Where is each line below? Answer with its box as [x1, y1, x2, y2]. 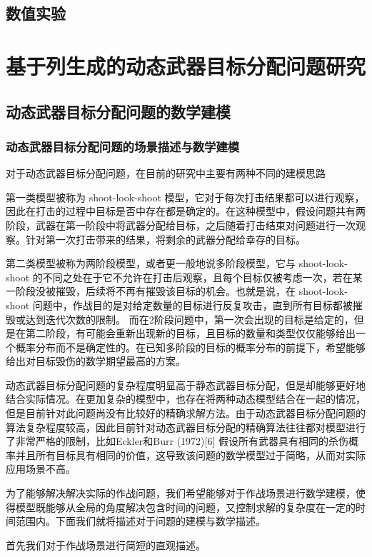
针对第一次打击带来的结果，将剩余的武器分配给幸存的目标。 [25, 231, 306, 246]
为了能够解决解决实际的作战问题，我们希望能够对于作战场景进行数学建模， [6, 486, 356, 501]
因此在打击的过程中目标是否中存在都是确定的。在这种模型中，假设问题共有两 [6, 204, 366, 219]
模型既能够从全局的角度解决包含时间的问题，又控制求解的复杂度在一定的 [15, 499, 356, 514]
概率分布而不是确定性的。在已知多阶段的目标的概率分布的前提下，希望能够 [15, 339, 366, 354]
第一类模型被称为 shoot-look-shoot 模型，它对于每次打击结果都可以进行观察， [6, 189, 365, 204]
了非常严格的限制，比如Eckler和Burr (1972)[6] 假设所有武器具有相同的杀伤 [6, 433, 349, 448]
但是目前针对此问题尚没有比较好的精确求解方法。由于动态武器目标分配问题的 [6, 406, 366, 421]
